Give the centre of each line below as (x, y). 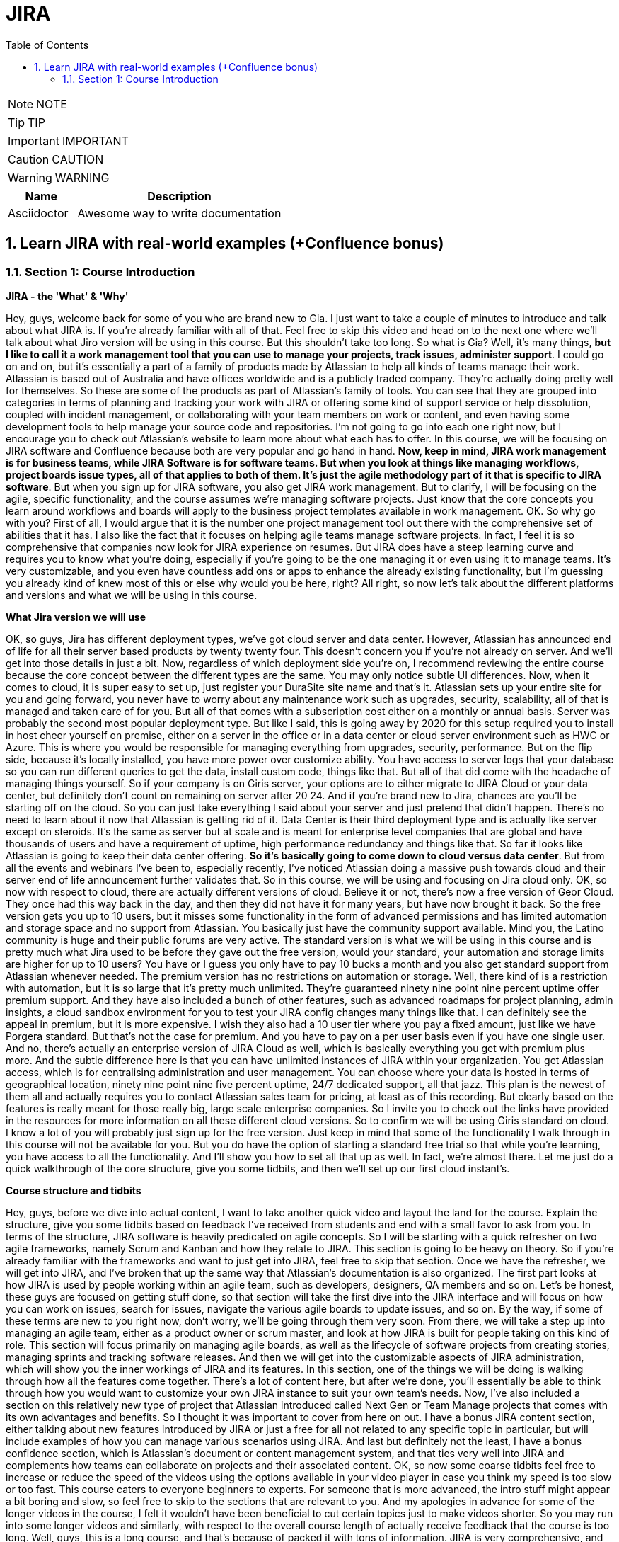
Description (179, 196)
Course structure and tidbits (74, 1190)
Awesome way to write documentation (179, 213)
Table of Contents (47, 45)
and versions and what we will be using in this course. (132, 595)
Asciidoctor (38, 213)
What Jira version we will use (76, 617)
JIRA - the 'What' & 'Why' (67, 296)
